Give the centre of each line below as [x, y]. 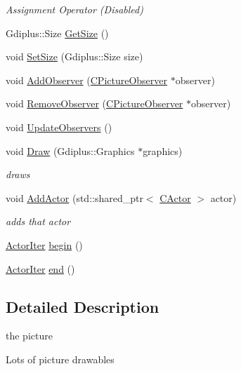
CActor [175, 197]
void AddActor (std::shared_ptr [74, 197]
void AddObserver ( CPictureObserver [87, 80]
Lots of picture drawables [60, 359]
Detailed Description [83, 306]
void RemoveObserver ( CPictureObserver [95, 103]
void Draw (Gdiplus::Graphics [70, 150]
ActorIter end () [40, 268]
